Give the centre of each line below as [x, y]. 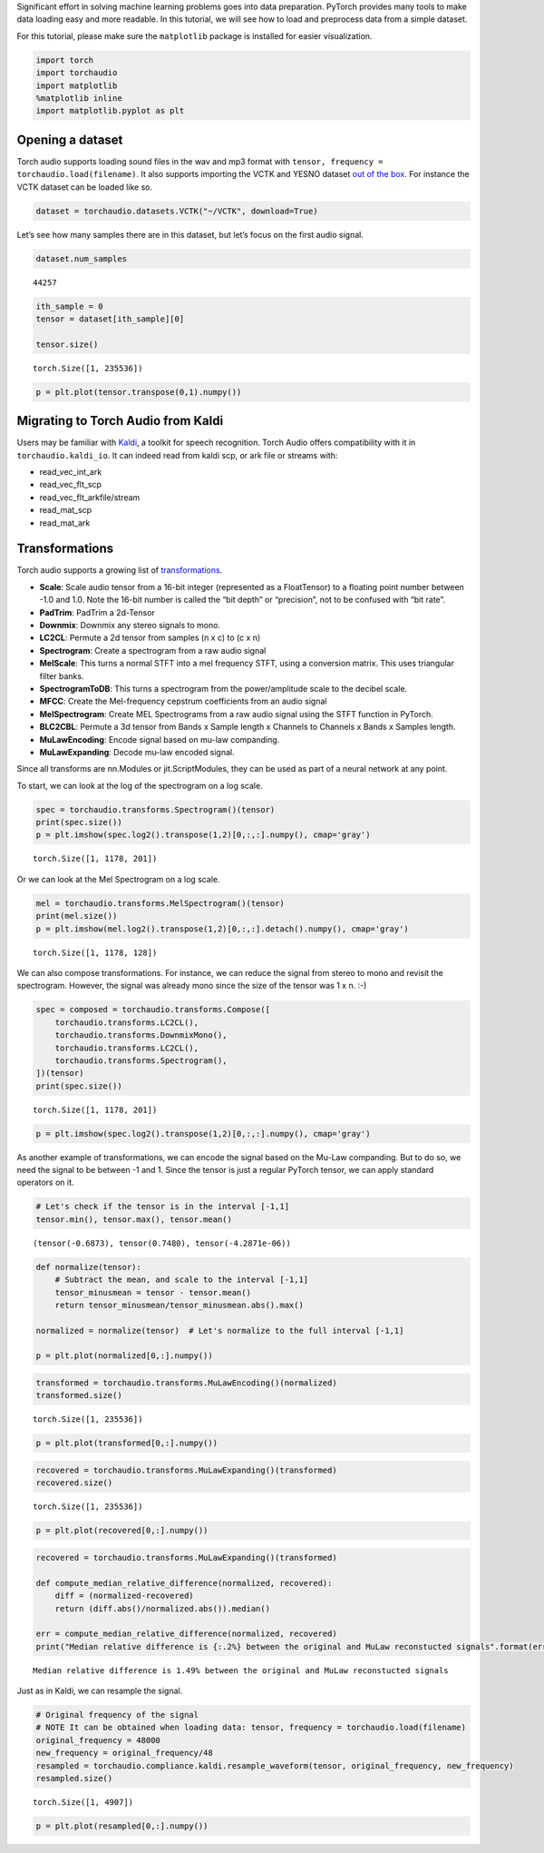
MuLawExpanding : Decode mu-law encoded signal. [137, 752]
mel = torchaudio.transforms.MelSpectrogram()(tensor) [160, 903]
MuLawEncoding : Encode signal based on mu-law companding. [160, 739]
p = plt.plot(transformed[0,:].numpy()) [126, 1443]
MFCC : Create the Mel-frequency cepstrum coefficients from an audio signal [183, 701]
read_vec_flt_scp [70, 485]
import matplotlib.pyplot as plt [110, 111]
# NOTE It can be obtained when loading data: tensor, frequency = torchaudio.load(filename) [251, 1728]
